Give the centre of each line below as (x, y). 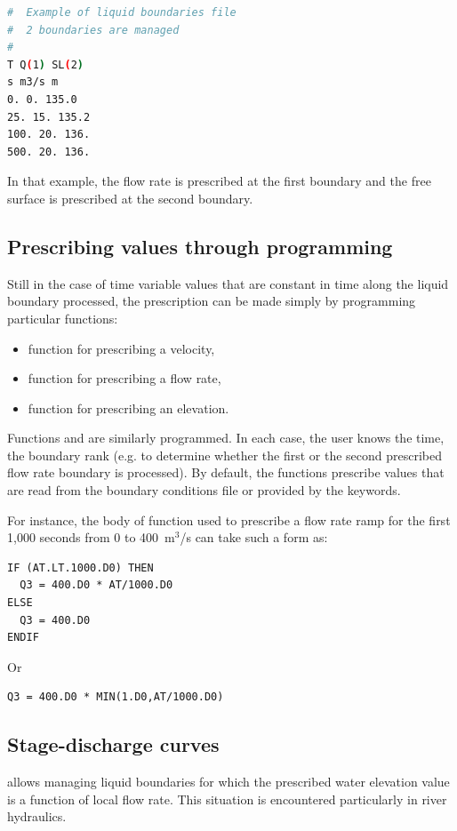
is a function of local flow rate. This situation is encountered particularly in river (227, 799)
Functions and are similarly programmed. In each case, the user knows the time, (226, 438)
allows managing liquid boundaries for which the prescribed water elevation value (228, 782)
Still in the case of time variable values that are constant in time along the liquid (228, 283)
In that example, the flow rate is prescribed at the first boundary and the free (219, 181)
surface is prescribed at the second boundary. (130, 198)
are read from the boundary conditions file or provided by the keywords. (204, 490)
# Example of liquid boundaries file (122, 12)
